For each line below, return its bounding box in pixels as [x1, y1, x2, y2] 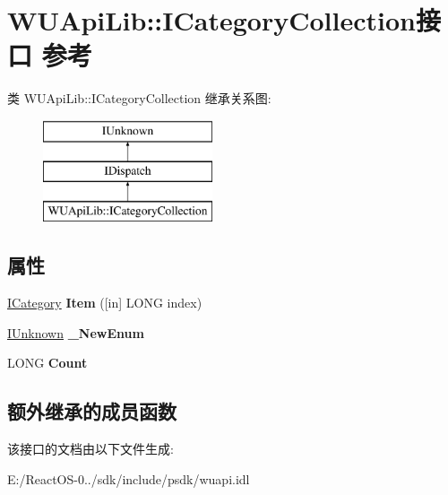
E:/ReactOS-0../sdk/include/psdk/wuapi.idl [7, 469, 250, 488]
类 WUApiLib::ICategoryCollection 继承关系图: [7, 89, 271, 108]
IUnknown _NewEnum [7, 323, 144, 342]
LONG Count [7, 353, 88, 372]
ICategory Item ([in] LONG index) [7, 293, 202, 312]
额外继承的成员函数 [7, 397, 177, 425]
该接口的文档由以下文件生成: [7, 439, 174, 458]
